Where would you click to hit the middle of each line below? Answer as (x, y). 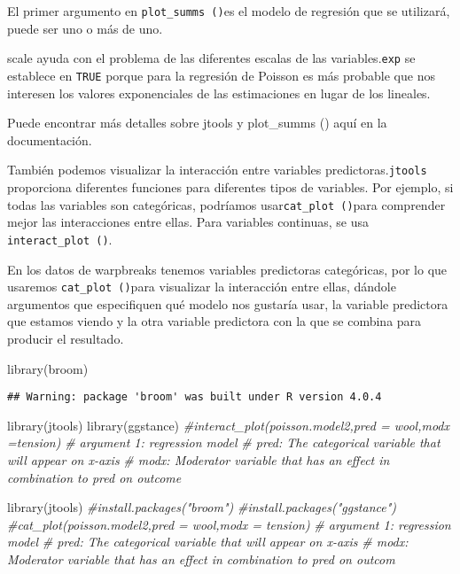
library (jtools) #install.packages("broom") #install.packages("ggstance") (202, 507)
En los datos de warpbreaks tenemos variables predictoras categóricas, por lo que (227, 269)
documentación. (50, 140)
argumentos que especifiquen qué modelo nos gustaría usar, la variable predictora (228, 303)
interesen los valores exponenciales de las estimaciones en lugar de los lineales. (219, 93)
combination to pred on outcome (94, 477)
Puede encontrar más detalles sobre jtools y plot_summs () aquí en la (197, 123)
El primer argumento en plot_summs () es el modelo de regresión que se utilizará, (229, 11)
